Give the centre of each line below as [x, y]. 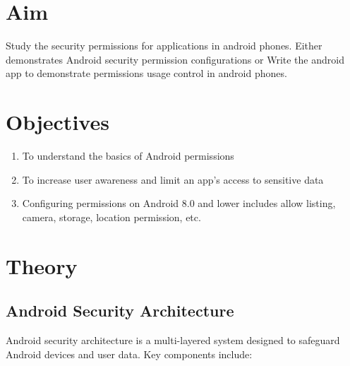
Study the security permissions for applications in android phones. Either [164, 46]
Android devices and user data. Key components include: [129, 354]
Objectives [58, 122]
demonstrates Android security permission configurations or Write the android [175, 59]
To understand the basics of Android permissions [128, 156]
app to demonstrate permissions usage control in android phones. [146, 73]
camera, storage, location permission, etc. [111, 217]
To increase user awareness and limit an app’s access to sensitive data [173, 179]
